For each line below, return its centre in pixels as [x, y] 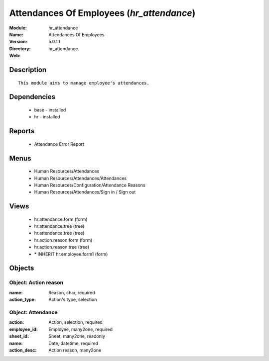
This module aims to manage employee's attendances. [84, 83]
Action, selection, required [76, 322]
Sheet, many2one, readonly [77, 336]
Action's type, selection [73, 300]
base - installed [50, 110]
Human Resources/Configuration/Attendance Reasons [90, 185]
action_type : [22, 300]
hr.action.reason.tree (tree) [62, 247]
